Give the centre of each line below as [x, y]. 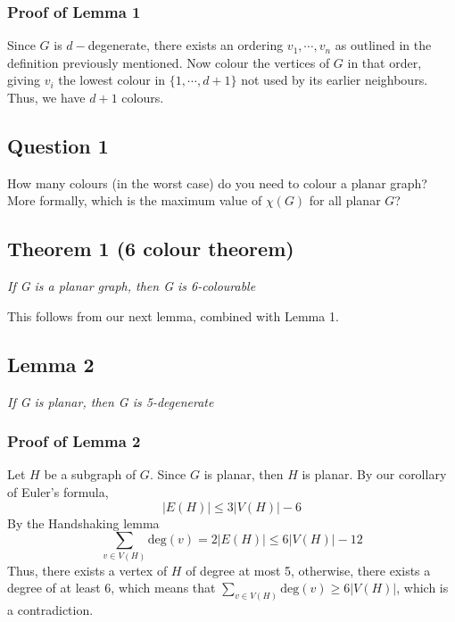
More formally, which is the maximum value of [135, 200]
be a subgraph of [90, 474]
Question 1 [58, 145]
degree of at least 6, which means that [112, 588]
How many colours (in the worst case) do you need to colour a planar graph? [217, 182]
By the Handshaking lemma [83, 522]
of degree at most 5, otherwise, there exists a [308, 570]
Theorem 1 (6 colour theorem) [151, 249]
